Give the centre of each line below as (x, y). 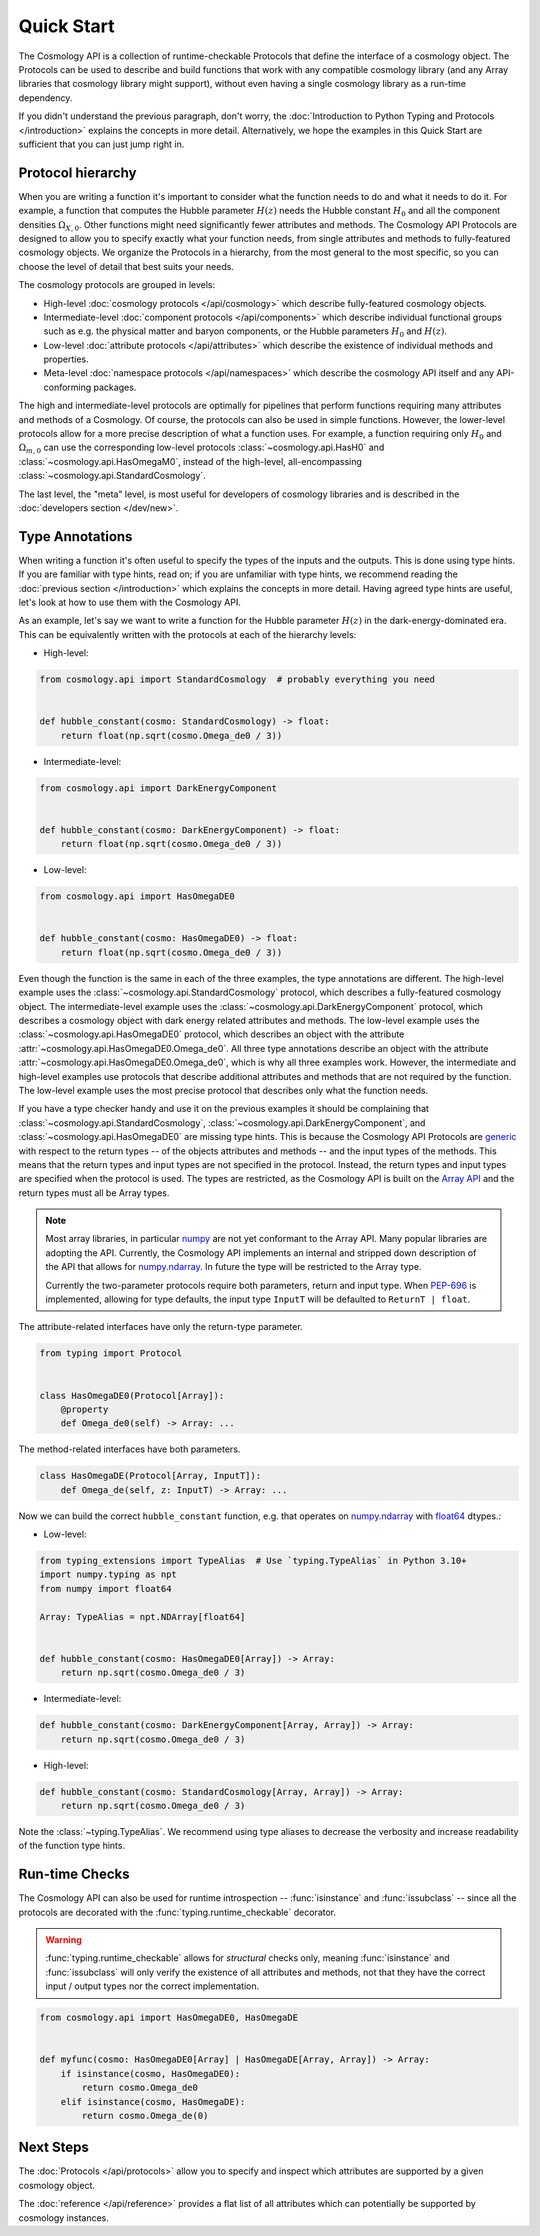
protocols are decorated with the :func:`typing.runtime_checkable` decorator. (177, 1912)
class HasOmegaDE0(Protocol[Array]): (132, 1395)
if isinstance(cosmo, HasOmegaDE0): (150, 2073)
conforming (67, 387)
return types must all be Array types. (94, 1192)
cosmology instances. (64, 2217)
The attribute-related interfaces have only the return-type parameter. (161, 1327)
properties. (66, 359)
